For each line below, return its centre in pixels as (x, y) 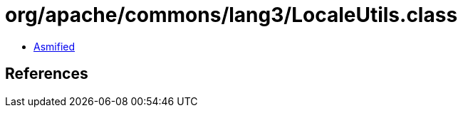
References (47, 74)
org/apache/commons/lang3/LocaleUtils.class (231, 15)
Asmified (54, 46)
